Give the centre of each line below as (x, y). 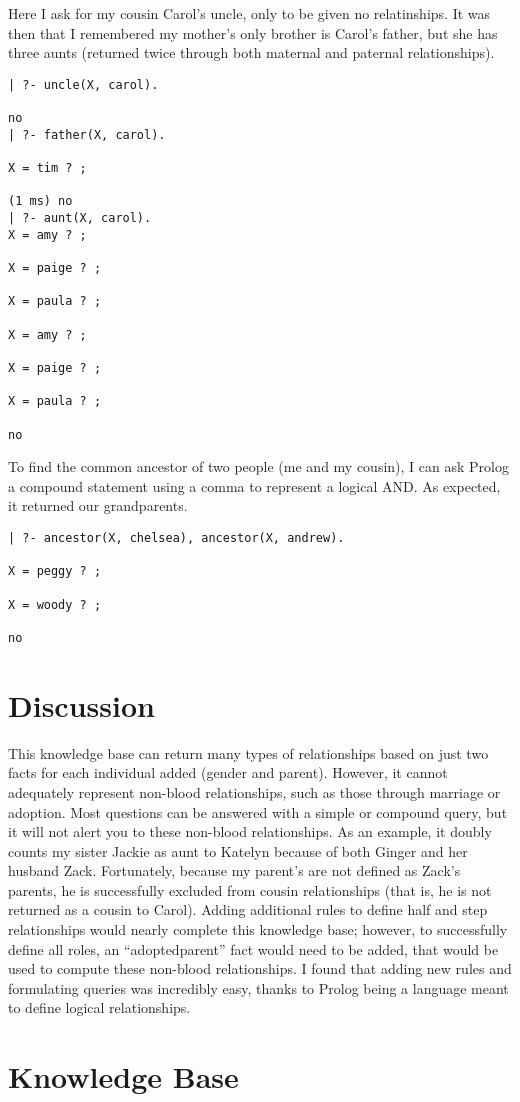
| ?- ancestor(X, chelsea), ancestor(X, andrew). (176, 538)
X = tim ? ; (47, 168)
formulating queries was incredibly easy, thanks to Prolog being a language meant (258, 987)
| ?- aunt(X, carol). (80, 218)
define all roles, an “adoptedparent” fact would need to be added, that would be (253, 948)
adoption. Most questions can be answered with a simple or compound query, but (258, 811)
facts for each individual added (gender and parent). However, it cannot (228, 772)
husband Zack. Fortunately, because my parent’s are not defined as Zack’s (234, 870)
